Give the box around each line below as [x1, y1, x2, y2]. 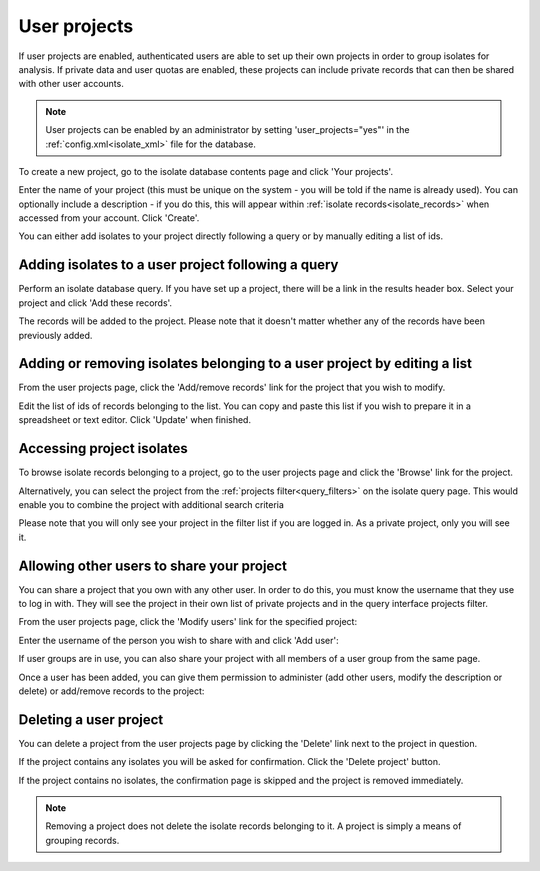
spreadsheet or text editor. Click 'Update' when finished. [18, 414, 252, 426]
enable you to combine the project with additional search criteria [18, 498, 285, 510]
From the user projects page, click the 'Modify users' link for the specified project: [18, 616, 358, 628]
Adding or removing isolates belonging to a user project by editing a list [18, 355, 472, 372]
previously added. [18, 329, 93, 341]
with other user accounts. [18, 78, 124, 90]
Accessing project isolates [18, 440, 189, 457]
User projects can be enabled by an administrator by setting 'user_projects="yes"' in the [45, 124, 410, 136]
